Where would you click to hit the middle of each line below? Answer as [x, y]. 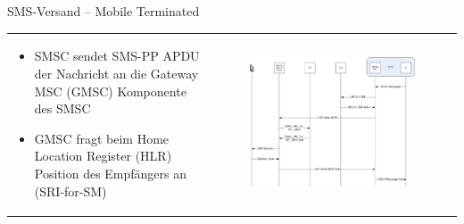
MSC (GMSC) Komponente [110, 91]
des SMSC [62, 108]
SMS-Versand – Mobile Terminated [104, 11]
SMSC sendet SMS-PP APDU [117, 56]
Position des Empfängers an [111, 173]
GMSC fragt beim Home [102, 138]
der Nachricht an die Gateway [116, 73]
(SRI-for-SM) [70, 191]
